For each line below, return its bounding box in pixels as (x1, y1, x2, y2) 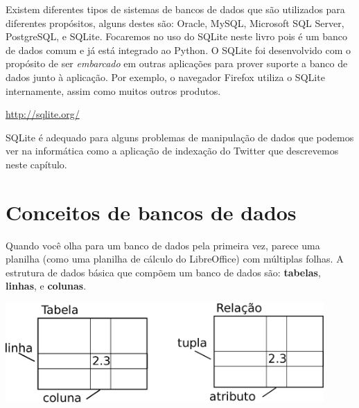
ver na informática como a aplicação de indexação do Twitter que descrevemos (6, 143, 339, 158)
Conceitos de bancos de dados (6, 197, 297, 226)
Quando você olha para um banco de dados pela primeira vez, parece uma (6, 238, 320, 252)
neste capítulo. (6, 157, 67, 171)
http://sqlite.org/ (6, 107, 80, 121)
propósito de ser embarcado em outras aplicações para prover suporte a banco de (6, 56, 348, 71)
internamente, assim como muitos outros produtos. (6, 83, 221, 98)
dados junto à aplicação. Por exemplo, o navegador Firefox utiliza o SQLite (6, 69, 325, 84)
